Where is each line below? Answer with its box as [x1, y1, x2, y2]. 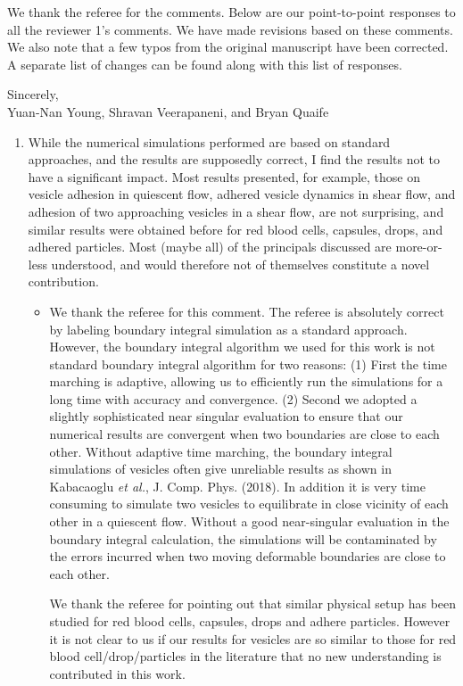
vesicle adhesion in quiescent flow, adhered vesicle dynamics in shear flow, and [28, 185, 456, 203]
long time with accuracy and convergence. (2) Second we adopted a [49, 389, 418, 408]
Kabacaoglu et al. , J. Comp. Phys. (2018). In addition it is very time [49, 476, 426, 495]
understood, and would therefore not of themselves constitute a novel [51, 254, 430, 273]
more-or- [395, 237, 442, 256]
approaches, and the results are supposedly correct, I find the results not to [28, 150, 441, 169]
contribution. [28, 272, 99, 291]
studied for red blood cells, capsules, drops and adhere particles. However [49, 612, 451, 630]
